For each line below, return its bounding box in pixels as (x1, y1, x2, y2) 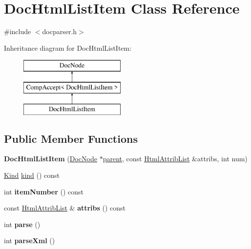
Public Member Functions (4, 131, 138, 146)
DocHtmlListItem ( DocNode (4, 153, 97, 164)
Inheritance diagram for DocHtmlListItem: (4, 42, 132, 53)
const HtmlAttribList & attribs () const (4, 203, 126, 213)
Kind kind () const (4, 170, 60, 180)
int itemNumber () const (4, 186, 84, 196)
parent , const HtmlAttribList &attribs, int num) (103, 153, 248, 164)
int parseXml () (4, 235, 55, 246)
